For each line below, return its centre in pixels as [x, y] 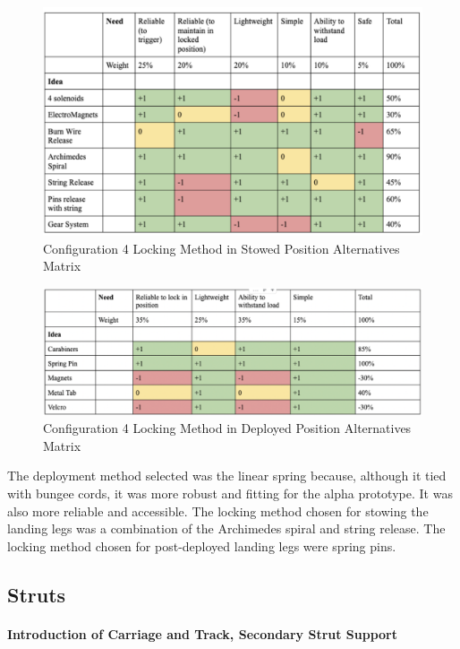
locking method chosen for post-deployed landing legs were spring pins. [202, 545]
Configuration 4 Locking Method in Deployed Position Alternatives [227, 428]
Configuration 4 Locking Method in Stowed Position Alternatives [221, 248]
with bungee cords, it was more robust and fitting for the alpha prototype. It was [230, 493]
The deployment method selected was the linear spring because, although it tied [227, 476]
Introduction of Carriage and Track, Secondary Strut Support [203, 633]
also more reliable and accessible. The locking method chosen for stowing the [218, 511]
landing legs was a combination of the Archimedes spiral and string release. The [226, 528]
